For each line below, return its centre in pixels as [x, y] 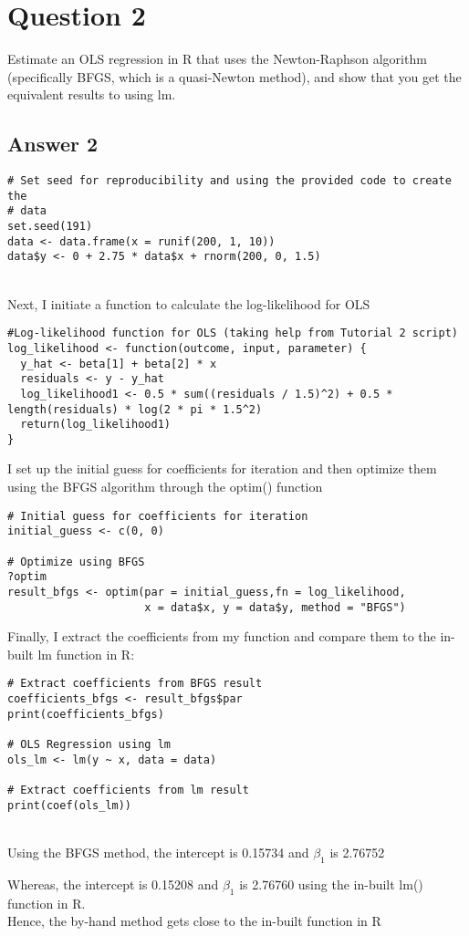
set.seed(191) [50, 227]
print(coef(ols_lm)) [70, 805]
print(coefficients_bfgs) [86, 714]
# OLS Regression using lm [89, 745]
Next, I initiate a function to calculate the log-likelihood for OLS [189, 303]
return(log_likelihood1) [95, 425]
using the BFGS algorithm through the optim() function [165, 487]
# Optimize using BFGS [76, 562]
